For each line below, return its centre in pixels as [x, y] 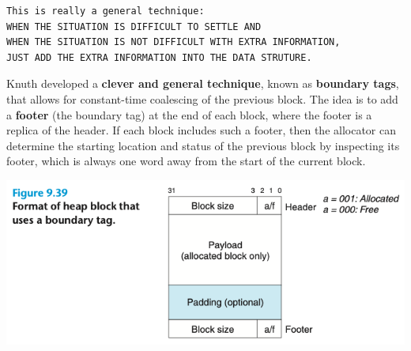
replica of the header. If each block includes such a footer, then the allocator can [202, 130]
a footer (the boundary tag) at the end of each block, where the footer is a [189, 114]
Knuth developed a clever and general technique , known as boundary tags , [203, 83]
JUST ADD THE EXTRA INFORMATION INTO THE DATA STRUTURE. [159, 57]
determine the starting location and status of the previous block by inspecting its [203, 145]
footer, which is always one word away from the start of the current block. [186, 161]
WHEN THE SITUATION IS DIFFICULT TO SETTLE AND [134, 26]
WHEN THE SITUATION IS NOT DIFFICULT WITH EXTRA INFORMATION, [173, 42]
